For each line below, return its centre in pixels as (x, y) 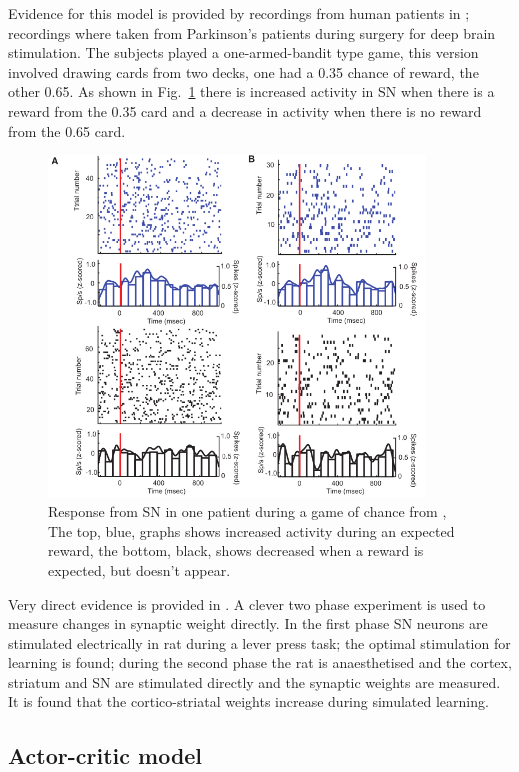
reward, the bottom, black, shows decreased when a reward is (236, 550)
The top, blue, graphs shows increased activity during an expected (251, 530)
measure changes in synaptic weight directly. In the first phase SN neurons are (248, 623)
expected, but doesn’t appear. (139, 569)
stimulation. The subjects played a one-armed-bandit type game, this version (243, 52)
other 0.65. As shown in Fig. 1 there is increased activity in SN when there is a (251, 91)
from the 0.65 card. (67, 130)
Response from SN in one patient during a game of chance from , (247, 511)
